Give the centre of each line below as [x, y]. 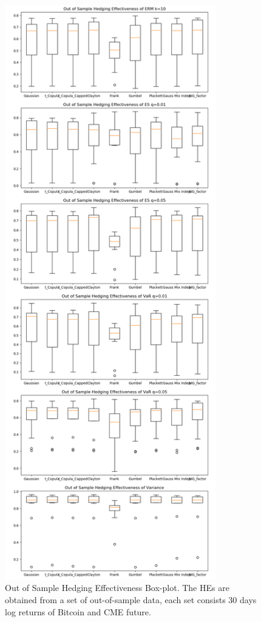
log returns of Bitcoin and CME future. [78, 611]
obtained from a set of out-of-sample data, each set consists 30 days [131, 600]
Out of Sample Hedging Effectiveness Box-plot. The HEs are [117, 588]
